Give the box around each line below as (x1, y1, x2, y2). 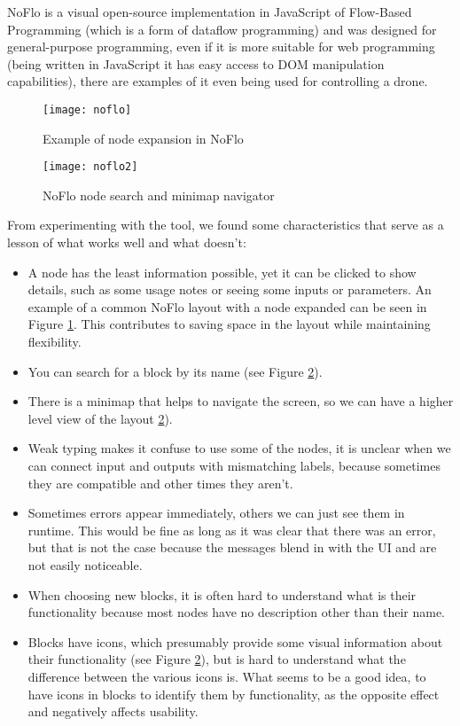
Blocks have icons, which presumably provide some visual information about (27, 632, 443, 651)
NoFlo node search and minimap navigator (43, 185, 275, 204)
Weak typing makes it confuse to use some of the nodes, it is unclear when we (27, 439, 451, 457)
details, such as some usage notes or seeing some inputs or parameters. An (27, 280, 432, 299)
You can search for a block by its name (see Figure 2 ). (27, 362, 323, 380)
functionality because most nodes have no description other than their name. (27, 603, 446, 621)
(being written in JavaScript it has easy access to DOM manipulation (7, 54, 385, 73)
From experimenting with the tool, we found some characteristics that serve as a (7, 215, 444, 234)
